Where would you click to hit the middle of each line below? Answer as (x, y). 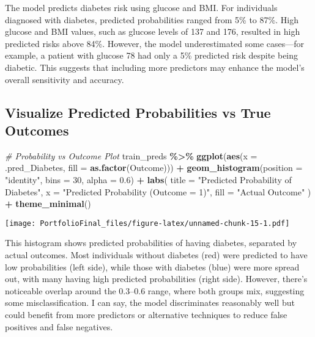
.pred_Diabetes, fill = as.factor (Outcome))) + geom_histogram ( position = (154, 168)
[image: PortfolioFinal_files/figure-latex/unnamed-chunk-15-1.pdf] (147, 223)
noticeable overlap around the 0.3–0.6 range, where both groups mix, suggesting (155, 290)
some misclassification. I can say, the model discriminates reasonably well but (150, 303)
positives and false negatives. (59, 326)
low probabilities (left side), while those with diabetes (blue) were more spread (152, 266)
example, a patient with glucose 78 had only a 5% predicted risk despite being (152, 55)
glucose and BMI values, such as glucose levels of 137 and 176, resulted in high (153, 31)
